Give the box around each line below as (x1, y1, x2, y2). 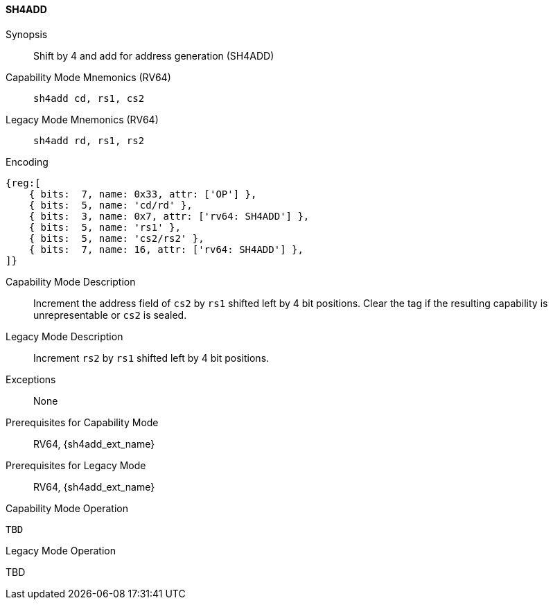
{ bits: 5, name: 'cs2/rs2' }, (28, 232, 204, 244)
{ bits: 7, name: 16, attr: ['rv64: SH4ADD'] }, (28, 243, 304, 255)
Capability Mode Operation (6, 502, 128, 514)
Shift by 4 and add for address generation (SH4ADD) (33, 49, 274, 62)
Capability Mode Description (6, 275, 136, 288)
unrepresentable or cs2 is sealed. (33, 308, 187, 321)
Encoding (6, 155, 49, 168)
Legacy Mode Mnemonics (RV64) (6, 113, 159, 125)
